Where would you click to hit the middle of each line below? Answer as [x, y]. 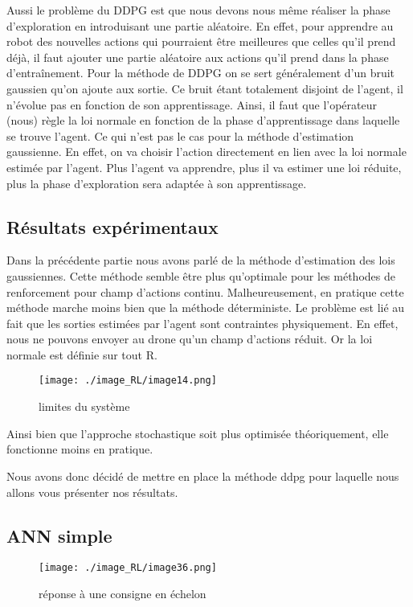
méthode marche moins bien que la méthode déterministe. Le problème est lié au [206, 308]
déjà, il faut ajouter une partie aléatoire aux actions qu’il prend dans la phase [198, 57]
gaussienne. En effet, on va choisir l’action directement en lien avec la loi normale [206, 152]
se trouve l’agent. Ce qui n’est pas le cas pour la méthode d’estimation [180, 135]
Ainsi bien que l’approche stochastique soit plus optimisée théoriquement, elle [198, 433]
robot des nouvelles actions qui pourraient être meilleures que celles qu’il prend [201, 41]
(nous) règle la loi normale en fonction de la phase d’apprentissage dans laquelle [203, 120]
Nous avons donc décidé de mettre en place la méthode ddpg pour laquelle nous [203, 476]
